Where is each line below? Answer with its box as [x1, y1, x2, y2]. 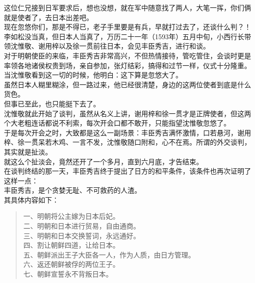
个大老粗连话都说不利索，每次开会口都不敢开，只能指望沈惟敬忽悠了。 [4, 118, 230, 128]
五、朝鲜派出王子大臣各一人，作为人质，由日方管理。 [23, 249, 195, 259]
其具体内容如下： [4, 194, 59, 205]
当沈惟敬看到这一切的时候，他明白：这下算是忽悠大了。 [4, 70, 182, 80]
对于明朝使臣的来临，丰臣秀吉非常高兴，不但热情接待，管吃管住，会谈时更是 [4, 50, 251, 60]
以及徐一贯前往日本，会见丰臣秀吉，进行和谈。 [58, 41, 210, 51]
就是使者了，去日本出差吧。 [4, 12, 93, 22]
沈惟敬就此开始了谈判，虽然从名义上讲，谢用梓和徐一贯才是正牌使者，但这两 [4, 108, 251, 118]
